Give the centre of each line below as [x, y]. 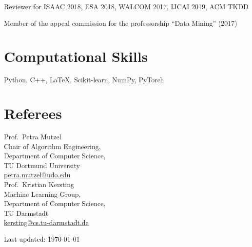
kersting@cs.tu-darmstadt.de [46, 222]
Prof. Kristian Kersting [39, 184]
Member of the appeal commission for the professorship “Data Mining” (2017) [121, 23]
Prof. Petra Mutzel [33, 137]
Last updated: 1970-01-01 [42, 238]
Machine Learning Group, [42, 194]
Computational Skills [76, 56]
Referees [33, 113]
